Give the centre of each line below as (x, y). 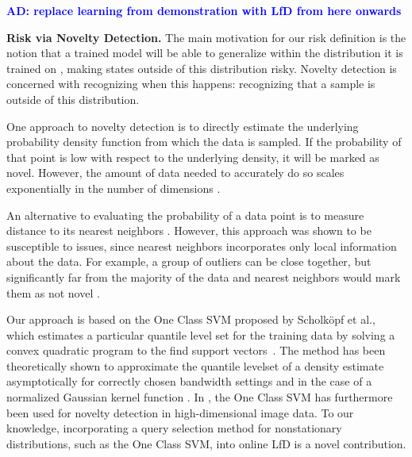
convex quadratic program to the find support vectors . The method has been (196, 350)
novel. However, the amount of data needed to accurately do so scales (175, 173)
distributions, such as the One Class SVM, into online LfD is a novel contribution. (206, 443)
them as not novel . (53, 292)
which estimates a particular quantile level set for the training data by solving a (201, 334)
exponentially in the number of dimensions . (114, 188)
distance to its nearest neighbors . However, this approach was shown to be (189, 230)
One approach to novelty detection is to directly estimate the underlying (183, 126)
